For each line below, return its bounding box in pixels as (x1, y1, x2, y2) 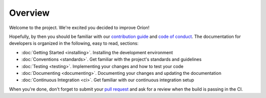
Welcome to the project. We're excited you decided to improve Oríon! (9, 25, 150, 31)
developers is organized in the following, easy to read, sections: (9, 40, 139, 46)
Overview (9, 7, 50, 18)
